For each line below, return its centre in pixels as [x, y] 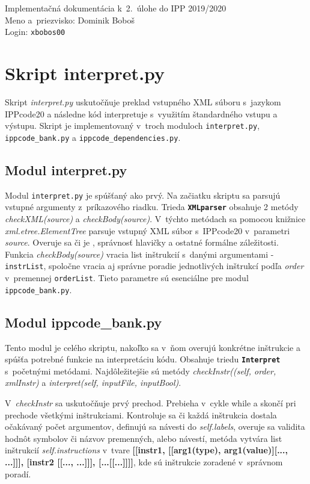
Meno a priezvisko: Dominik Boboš [70, 20]
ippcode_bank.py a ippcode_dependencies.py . [93, 137]
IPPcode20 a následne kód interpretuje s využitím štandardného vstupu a [141, 113]
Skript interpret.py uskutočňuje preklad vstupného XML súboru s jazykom [143, 101]
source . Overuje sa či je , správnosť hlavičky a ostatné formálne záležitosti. [142, 242]
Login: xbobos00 [35, 32]
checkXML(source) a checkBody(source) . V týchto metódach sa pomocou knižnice [155, 218]
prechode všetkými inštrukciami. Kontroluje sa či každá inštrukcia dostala [141, 414]
